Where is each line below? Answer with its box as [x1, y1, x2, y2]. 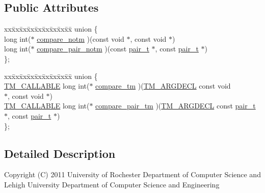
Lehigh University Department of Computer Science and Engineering [4, 179, 220, 189]
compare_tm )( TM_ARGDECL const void [95, 80, 231, 91]
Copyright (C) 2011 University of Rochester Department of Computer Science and [4, 169, 261, 180]
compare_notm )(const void [37, 33, 124, 44]
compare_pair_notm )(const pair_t [37, 43, 149, 54]
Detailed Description [4, 145, 116, 161]
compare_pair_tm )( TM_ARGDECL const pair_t [95, 100, 256, 111]
